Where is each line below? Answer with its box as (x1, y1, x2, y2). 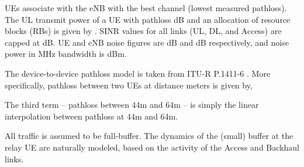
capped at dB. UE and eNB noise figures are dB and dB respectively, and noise (5, 36, 289, 48)
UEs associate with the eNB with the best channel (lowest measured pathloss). (5, 2, 287, 13)
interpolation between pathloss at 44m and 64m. (5, 110, 178, 122)
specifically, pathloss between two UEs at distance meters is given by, (5, 79, 253, 91)
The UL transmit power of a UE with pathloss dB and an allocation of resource (5, 13, 291, 25)
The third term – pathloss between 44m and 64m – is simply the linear (5, 98, 259, 111)
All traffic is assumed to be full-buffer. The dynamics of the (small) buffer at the (5, 129, 293, 142)
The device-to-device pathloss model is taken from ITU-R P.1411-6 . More (5, 67, 271, 79)
